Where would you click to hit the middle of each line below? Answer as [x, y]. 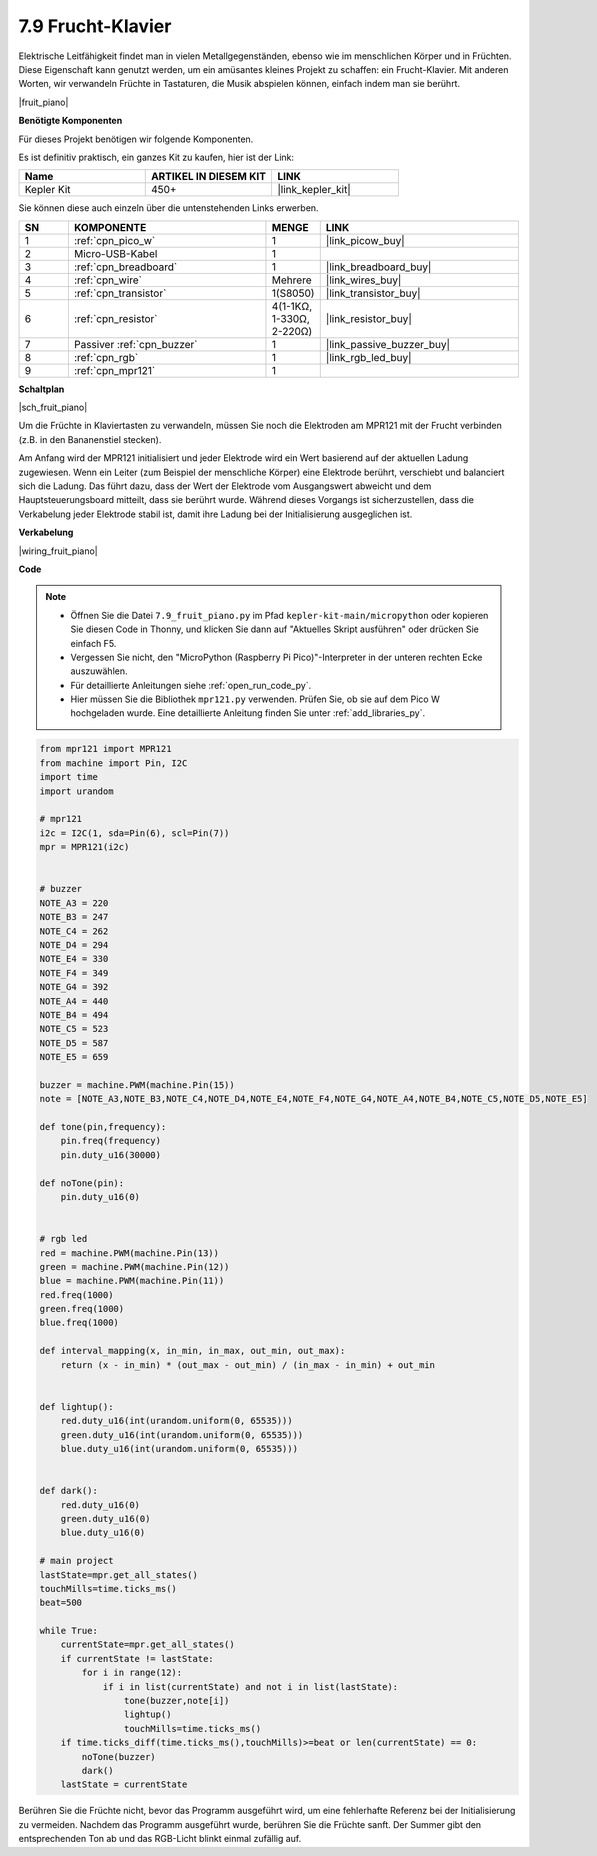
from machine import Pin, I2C [113, 763]
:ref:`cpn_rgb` [106, 357]
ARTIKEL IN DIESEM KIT [208, 177]
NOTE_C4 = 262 [74, 931]
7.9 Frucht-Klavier [95, 26]
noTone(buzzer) [119, 1756]
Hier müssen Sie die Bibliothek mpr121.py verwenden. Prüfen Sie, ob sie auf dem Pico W [255, 699]
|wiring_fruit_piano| [58, 551]
